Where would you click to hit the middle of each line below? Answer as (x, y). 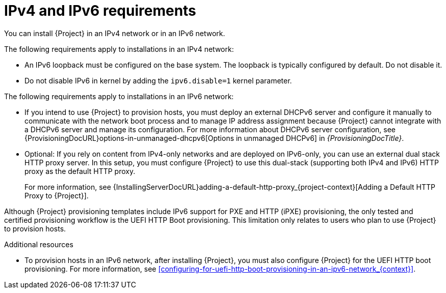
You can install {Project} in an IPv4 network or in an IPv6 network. (115, 33)
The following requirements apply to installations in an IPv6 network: (119, 96)
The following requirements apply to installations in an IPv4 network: (119, 49)
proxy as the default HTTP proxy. (80, 171)
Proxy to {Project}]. (57, 195)
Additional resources (39, 244)
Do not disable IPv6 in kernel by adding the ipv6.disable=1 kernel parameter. (158, 80)
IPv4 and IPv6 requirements (100, 11)
